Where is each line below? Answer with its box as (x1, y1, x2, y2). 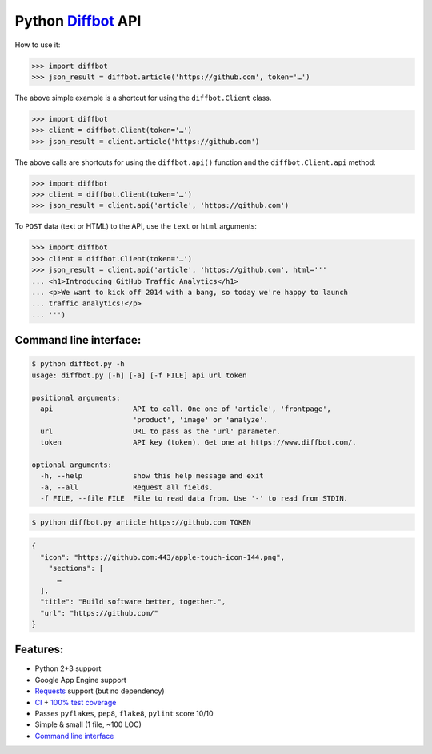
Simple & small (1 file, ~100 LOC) (34, 720, 142, 729)
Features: (14, 643, 64, 656)
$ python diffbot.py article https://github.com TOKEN (31, 517, 251, 527)
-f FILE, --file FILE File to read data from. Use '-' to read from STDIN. (40, 494, 348, 503)
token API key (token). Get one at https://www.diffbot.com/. (40, 438, 357, 447)
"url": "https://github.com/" (40, 608, 159, 617)
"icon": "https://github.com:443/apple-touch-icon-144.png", (40, 553, 286, 561)
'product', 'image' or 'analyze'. (132, 416, 268, 425)
